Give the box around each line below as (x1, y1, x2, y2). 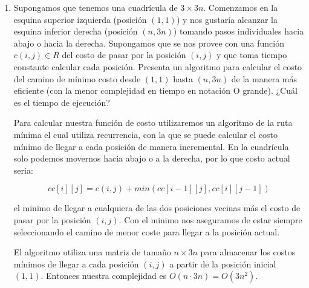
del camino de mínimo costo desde (13, 72, 141, 85)
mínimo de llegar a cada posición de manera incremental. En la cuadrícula (13, 140, 289, 152)
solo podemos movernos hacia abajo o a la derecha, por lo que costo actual (13, 152, 290, 165)
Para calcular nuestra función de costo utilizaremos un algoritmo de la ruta (13, 116, 293, 129)
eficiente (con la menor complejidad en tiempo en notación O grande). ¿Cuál (13, 84, 298, 97)
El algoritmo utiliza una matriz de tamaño (13, 246, 171, 258)
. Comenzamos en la (203, 1, 278, 13)
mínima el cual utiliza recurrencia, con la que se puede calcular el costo (13, 128, 278, 140)
